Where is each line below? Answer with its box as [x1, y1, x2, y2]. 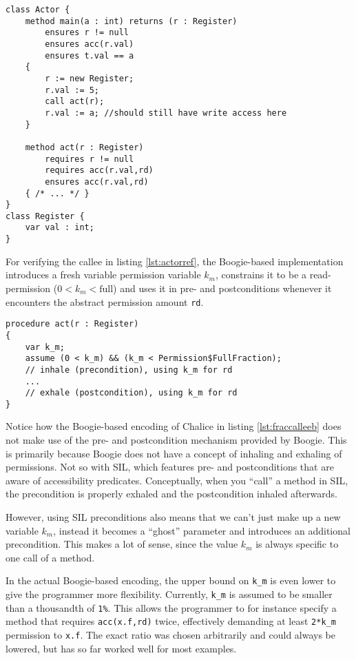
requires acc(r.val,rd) [45, 165, 154, 176]
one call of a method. [6, 550, 95, 564]
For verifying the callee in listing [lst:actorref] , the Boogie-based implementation [6, 254, 344, 268]
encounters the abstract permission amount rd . [6, 294, 204, 309]
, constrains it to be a [215, 267, 307, 282]
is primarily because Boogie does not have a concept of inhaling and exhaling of [6, 446, 342, 460]
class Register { [6, 211, 85, 221]
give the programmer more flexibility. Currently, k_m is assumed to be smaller [6, 587, 333, 601]
